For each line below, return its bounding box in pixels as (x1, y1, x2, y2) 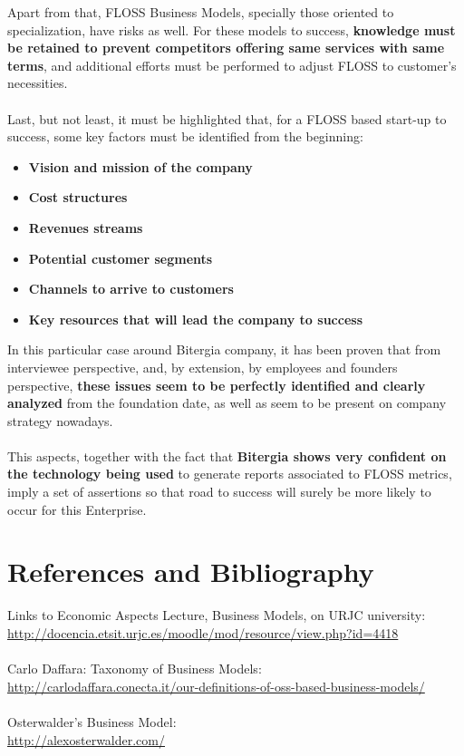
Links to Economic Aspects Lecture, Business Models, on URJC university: (7, 606, 426, 625)
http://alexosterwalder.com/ (7, 730, 165, 749)
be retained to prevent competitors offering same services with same (7, 38, 445, 57)
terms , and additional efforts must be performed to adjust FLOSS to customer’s (7, 55, 457, 74)
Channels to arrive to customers (28, 279, 234, 298)
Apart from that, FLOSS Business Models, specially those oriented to (7, 3, 394, 21)
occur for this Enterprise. (7, 499, 147, 519)
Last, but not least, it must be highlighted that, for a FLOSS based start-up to (7, 109, 447, 128)
